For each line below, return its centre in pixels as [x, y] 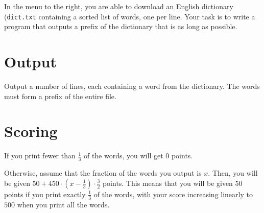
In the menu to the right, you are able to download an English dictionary [119, 6]
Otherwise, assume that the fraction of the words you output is [103, 173]
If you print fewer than [40, 156]
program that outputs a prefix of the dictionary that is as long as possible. [121, 26]
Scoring [31, 131]
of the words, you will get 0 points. [138, 156]
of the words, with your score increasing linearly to [173, 194]
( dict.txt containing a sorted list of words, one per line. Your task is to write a [130, 16]
